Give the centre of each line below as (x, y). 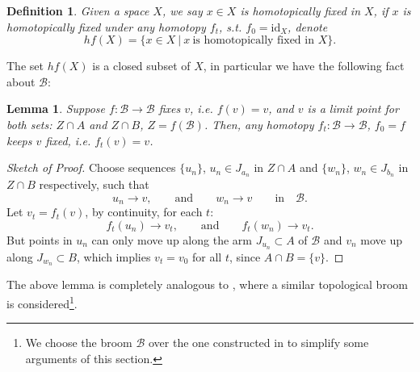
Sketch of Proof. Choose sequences (91, 167)
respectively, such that (94, 184)
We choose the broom (79, 343)
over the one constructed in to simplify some (258, 343)
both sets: (29, 124)
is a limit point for (353, 109)
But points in (40, 239)
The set (25, 66)
